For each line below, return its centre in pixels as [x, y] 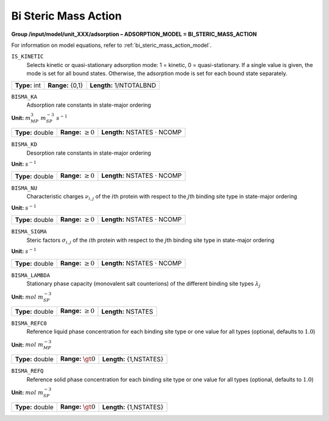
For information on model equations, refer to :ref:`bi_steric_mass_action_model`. [111, 45]
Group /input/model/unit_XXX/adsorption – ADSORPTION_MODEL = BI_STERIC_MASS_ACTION [134, 34]
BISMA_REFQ [27, 371]
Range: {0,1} [65, 85]
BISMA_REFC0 [29, 323]
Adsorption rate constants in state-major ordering [89, 105]
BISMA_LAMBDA [31, 275]
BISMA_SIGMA [29, 232]
